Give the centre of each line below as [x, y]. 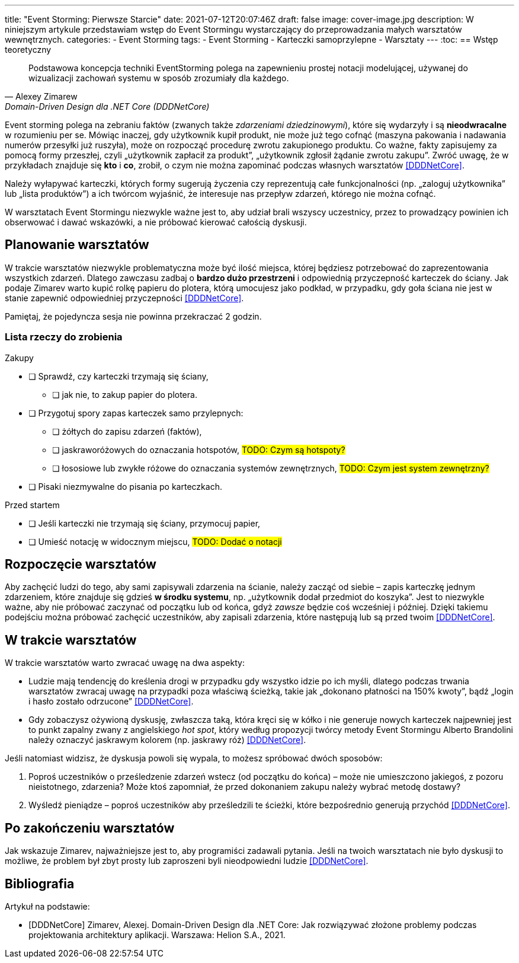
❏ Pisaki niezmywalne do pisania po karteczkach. [125, 486]
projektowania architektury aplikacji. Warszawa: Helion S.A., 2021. [157, 935]
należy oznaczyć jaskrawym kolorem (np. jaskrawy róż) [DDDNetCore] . [167, 740]
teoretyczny [28, 50]
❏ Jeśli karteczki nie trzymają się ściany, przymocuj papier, [145, 523]
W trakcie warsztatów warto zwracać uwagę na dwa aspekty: [125, 663]
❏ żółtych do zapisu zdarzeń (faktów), [127, 431]
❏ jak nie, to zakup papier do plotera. [125, 394]
